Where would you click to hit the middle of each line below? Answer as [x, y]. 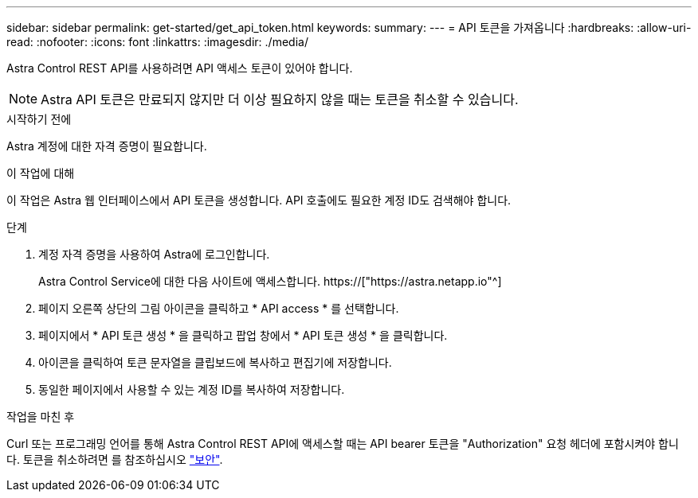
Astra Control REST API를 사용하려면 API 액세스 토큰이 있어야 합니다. [180, 68]
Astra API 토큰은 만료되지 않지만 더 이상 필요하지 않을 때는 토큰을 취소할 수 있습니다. [280, 99]
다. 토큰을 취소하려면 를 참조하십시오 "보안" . [115, 459]
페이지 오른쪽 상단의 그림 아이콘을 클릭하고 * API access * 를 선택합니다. [219, 308]
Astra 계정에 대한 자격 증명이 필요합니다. [107, 146]
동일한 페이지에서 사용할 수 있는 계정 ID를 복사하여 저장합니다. [192, 389]
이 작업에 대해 [41, 173]
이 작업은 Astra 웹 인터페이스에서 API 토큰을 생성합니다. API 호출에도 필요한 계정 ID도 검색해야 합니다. [259, 200]
